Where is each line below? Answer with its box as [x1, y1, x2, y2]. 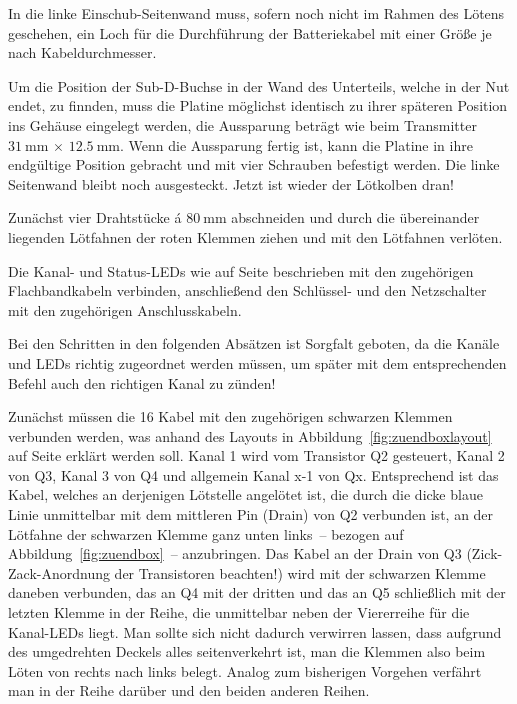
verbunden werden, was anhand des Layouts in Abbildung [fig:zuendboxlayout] [8, 425, 492, 446]
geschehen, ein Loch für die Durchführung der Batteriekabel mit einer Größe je [8, 22, 492, 43]
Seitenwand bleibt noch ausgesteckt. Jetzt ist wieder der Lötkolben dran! [8, 173, 455, 194]
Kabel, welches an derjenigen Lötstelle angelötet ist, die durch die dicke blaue [8, 484, 483, 505]
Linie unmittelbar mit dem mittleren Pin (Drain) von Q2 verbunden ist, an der [8, 504, 494, 525]
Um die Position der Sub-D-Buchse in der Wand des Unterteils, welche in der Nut [8, 75, 510, 96]
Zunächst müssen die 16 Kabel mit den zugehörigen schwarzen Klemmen [8, 406, 453, 427]
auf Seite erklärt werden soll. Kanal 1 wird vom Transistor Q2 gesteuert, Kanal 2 [8, 445, 505, 466]
